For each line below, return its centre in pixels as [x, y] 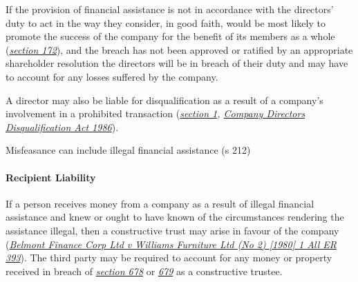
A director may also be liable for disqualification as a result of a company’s [164, 100]
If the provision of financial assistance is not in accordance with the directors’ [170, 9]
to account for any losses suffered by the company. [112, 76]
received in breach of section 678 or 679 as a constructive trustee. [144, 271]
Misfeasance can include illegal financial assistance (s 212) [128, 150]
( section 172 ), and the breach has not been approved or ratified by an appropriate [179, 49]
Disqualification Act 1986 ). [62, 127]
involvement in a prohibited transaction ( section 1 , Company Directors [156, 113]
